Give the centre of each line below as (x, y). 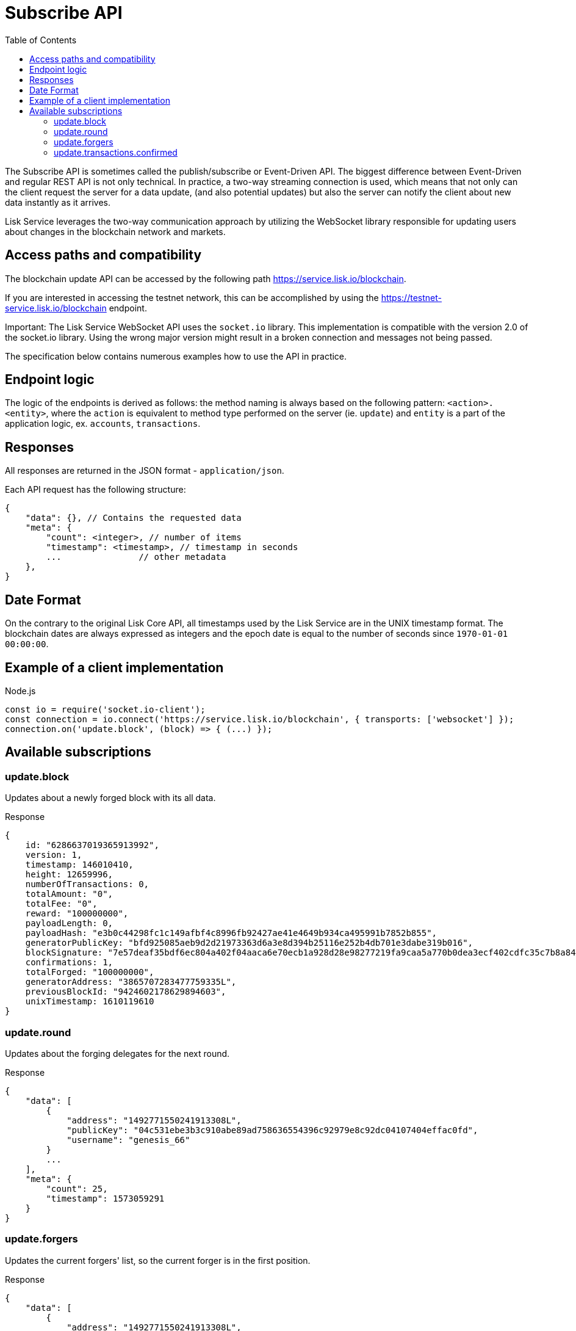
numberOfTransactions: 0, (87, 884)
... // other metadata (136, 557)
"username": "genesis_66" (128, 1140)
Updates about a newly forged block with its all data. (110, 798)
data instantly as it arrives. (58, 202)
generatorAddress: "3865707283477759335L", (131, 982)
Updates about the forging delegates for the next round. (117, 1053)
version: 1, (54, 855)
